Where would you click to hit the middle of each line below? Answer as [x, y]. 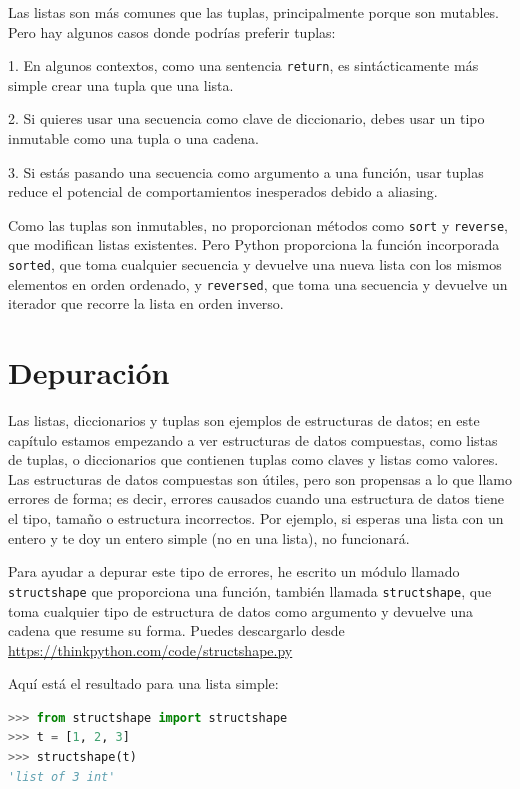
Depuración [89, 372]
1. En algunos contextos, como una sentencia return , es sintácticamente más [243, 65]
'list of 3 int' [62, 776]
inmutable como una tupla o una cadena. [133, 138]
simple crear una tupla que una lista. [121, 84]
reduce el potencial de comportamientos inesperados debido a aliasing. [223, 191]
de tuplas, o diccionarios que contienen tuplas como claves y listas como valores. [253, 459]
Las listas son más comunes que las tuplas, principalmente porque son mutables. [254, 12]
